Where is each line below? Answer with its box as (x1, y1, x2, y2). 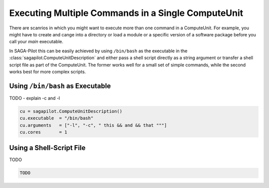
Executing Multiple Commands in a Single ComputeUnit (9, 7, 244, 18)
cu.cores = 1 (19, 129, 67, 135)
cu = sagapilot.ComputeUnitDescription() (19, 108, 123, 114)
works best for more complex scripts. (9, 69, 86, 75)
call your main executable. (9, 39, 63, 45)
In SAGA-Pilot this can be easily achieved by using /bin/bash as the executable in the (9, 48, 188, 54)
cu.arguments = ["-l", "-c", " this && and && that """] (19, 122, 167, 128)
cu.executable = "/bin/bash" (19, 115, 94, 121)
